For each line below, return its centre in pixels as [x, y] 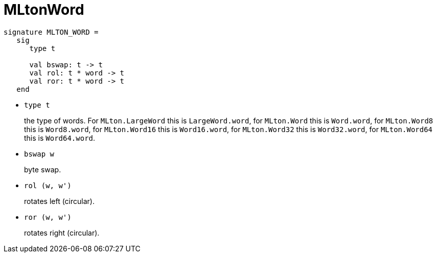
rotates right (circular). [62, 233]
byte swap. [43, 169]
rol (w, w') [48, 185]
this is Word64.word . [60, 138]
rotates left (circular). [59, 201]
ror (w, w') [48, 217]
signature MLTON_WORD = [51, 32]
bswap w [39, 154]
